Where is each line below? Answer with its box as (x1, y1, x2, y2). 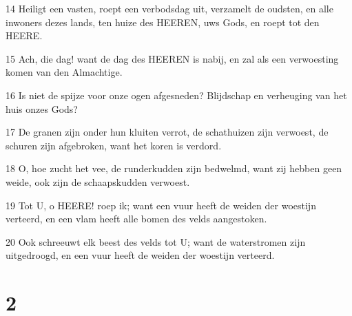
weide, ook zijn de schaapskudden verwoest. (6, 174, 190, 189)
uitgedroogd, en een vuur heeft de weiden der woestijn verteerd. (6, 248, 275, 262)
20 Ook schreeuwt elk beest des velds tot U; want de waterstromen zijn (6, 234, 306, 249)
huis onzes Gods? (6, 101, 78, 116)
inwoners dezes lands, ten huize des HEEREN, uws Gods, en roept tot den (6, 14, 320, 29)
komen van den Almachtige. (6, 65, 123, 79)
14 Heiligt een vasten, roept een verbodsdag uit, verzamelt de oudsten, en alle (6, 1, 333, 15)
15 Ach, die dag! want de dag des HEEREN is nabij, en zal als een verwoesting (6, 51, 339, 65)
